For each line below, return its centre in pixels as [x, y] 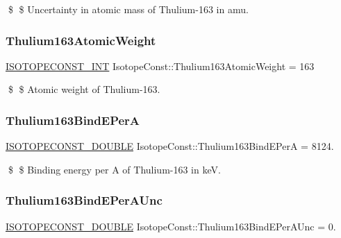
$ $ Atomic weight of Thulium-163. [84, 89]
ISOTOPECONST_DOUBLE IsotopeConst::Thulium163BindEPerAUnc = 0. [171, 226]
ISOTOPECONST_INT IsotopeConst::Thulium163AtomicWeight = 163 [160, 66]
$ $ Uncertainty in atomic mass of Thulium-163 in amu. [128, 9]
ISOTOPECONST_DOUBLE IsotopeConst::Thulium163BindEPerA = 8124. [170, 146]
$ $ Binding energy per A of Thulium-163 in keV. [114, 169]
